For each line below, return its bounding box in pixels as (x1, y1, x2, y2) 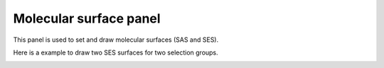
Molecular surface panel (13, 11, 161, 26)
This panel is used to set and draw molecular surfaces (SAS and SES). (13, 35, 219, 44)
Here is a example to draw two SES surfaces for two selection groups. (13, 48, 218, 57)
